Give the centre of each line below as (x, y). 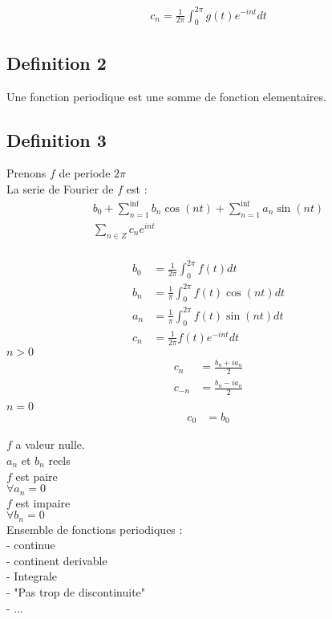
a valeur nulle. (50, 444)
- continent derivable (57, 560)
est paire (36, 476)
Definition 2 (57, 62)
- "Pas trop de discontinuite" (76, 592)
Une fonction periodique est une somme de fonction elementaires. (166, 96)
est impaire (43, 502)
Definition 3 (57, 139)
